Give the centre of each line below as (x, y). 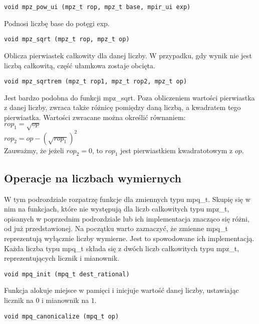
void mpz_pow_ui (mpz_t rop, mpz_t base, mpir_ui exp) (97, 7)
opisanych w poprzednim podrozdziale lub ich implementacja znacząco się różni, (127, 218)
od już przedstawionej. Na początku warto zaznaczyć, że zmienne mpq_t (116, 228)
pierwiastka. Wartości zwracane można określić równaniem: (95, 117)
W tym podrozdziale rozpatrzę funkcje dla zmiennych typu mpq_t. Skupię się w (127, 199)
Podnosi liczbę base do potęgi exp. (57, 23)
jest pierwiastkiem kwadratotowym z (177, 150)
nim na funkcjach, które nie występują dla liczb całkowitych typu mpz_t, (117, 209)
